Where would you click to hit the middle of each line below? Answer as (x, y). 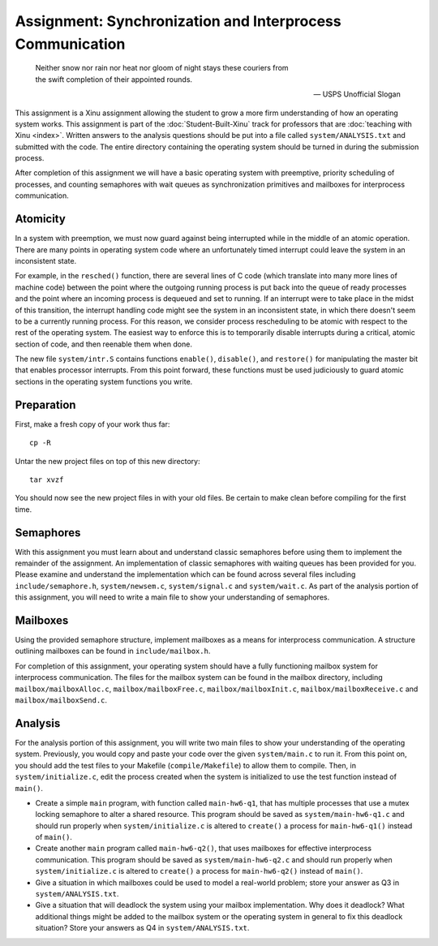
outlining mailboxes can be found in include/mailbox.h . (113, 651)
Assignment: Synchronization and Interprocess (178, 21)
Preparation (45, 404)
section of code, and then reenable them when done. (103, 344)
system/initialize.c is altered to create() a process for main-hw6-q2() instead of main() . (199, 871)
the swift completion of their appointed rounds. (114, 79)
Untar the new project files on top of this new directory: (107, 461)
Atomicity (41, 219)
